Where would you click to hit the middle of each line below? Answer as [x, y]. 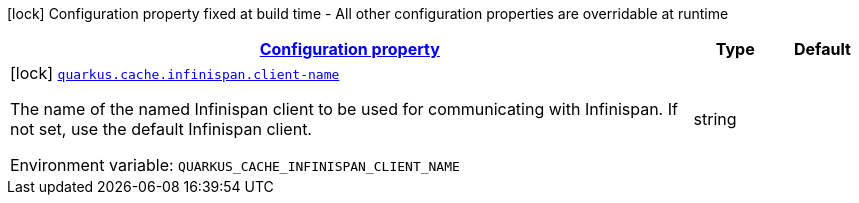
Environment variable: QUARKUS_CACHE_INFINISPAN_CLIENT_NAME [235, 165]
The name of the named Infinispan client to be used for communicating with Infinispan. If [344, 109]
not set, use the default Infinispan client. [161, 129]
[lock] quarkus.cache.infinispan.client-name [175, 73]
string [715, 119]
